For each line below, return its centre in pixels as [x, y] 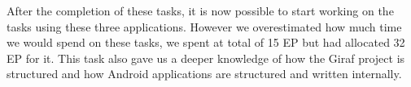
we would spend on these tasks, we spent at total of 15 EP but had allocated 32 [206, 42]
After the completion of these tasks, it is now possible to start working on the [200, 10]
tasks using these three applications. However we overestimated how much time [204, 26]
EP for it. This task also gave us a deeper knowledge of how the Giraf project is [206, 58]
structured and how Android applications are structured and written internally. [204, 74]
